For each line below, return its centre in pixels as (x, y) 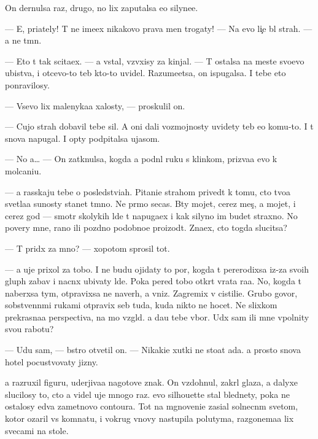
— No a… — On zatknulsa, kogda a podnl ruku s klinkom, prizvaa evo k (141, 159)
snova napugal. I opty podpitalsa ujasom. (83, 138)
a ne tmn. (23, 40)
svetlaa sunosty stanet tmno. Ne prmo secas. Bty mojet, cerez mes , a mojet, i (150, 204)
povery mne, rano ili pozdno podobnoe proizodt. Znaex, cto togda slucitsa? (146, 227)
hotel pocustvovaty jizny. (52, 361)
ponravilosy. (27, 84)
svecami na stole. (37, 430)
